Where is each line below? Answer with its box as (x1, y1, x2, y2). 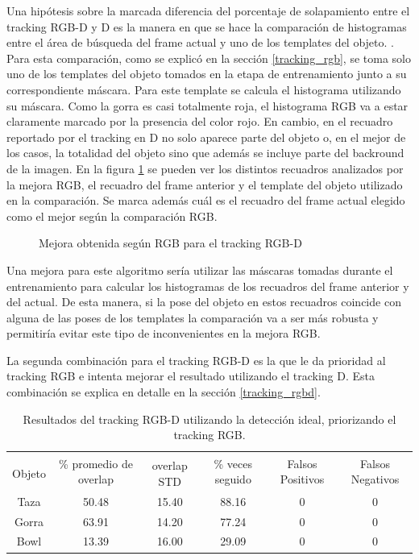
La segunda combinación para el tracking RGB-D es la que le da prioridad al (6, 351, 386, 368)
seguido (214, 471, 251, 487)
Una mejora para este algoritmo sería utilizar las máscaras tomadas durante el (6, 261, 393, 278)
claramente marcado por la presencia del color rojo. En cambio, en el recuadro (6, 113, 393, 130)
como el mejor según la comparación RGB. (6, 207, 218, 224)
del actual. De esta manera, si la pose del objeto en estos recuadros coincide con (6, 293, 401, 310)
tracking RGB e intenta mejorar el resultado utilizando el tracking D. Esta (6, 367, 375, 384)
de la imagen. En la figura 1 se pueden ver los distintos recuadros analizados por (6, 160, 404, 176)
